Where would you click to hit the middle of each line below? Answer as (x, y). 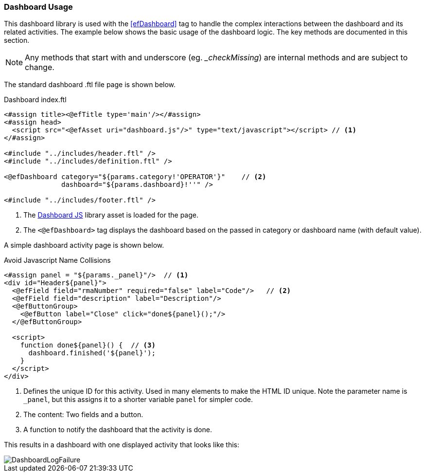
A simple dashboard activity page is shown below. (84, 245)
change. (40, 67)
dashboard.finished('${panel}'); (92, 353)
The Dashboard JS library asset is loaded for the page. (111, 215)
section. (17, 40)
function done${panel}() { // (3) (88, 345)
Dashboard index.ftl (35, 100)
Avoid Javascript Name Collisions (57, 260)
